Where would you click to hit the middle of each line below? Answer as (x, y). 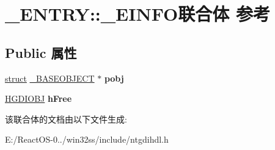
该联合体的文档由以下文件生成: (66, 119)
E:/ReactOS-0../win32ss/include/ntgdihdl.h (87, 139)
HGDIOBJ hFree (38, 98)
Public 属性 (41, 52)
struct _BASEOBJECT (50, 78)
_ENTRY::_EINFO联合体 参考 (137, 14)
